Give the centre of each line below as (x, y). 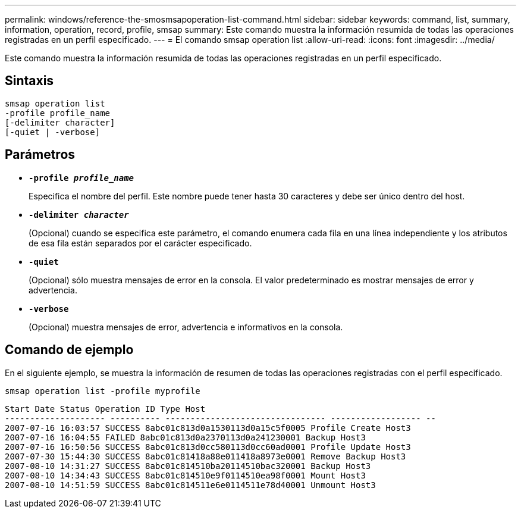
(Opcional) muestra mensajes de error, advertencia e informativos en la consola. (186, 327)
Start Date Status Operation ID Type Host (105, 409)
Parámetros (40, 155)
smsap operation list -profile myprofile (103, 391)
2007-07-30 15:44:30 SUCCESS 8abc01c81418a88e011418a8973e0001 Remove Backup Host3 (205, 456)
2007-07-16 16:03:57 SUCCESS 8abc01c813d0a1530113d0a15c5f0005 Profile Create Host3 (208, 428)
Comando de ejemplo (69, 350)
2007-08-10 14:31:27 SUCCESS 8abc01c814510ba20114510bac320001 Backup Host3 (188, 466)
